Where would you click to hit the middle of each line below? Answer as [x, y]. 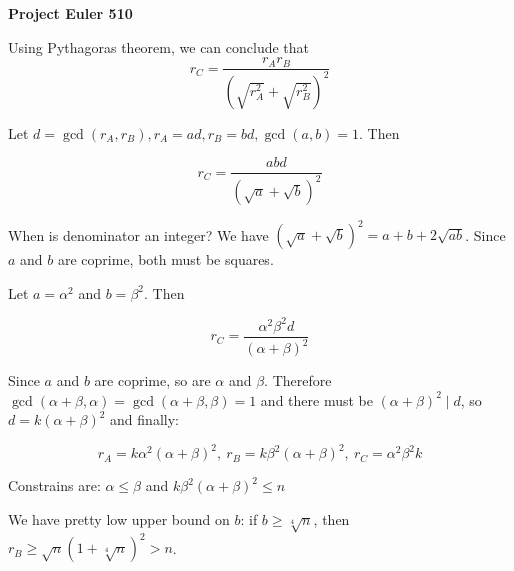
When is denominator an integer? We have [138, 234]
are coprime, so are [152, 380]
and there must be [316, 399]
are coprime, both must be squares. [165, 259]
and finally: [144, 419]
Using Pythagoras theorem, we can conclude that [159, 46]
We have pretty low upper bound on [119, 519]
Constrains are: [54, 485]
